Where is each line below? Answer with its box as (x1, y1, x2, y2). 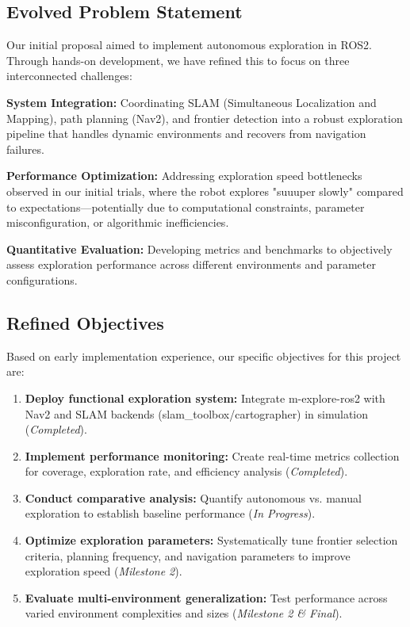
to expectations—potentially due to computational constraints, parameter (6, 198, 365, 215)
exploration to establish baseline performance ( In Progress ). (25, 505, 316, 522)
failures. (6, 140, 44, 157)
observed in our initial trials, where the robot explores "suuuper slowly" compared (6, 182, 404, 199)
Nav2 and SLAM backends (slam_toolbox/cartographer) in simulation (25, 405, 369, 422)
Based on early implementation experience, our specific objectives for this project (6, 347, 401, 364)
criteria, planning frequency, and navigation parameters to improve (25, 547, 351, 564)
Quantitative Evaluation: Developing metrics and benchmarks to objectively (6, 240, 393, 257)
